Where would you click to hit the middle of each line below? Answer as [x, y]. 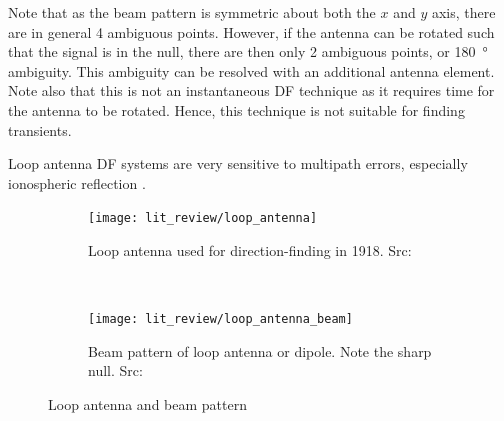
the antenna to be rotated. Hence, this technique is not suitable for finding [236, 109]
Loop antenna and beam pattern [147, 404]
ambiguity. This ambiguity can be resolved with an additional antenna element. [251, 70]
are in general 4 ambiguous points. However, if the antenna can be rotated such [251, 31]
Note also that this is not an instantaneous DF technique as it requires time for [251, 90]
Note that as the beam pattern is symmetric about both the [192, 12]
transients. [40, 129]
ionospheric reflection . [77, 182]
